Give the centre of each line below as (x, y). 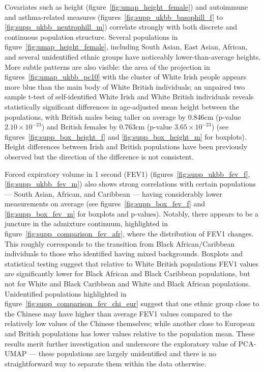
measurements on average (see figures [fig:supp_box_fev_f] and (105, 204)
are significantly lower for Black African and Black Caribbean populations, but (127, 273)
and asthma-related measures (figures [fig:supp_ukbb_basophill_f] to (114, 17)
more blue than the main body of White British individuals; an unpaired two (125, 86)
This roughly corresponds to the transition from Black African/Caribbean (120, 243)
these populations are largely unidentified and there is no (127, 353)
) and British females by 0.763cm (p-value (107, 127)
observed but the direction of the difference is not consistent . (99, 156)
